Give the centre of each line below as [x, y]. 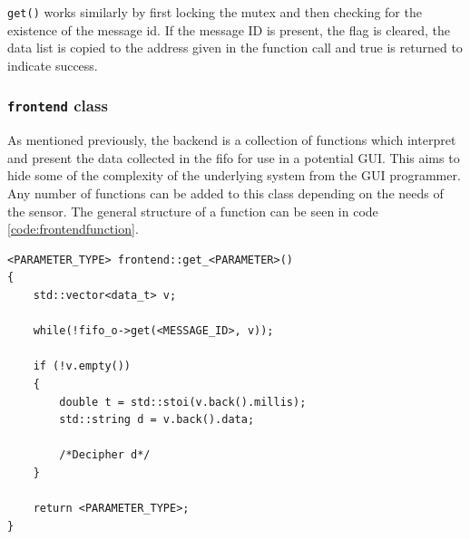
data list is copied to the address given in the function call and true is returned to [235, 48]
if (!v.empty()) [82, 366]
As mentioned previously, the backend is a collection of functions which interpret [232, 140]
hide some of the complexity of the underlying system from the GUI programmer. [234, 175]
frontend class [58, 106]
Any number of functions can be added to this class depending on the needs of [225, 193]
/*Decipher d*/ [105, 455]
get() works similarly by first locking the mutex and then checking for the [215, 12]
